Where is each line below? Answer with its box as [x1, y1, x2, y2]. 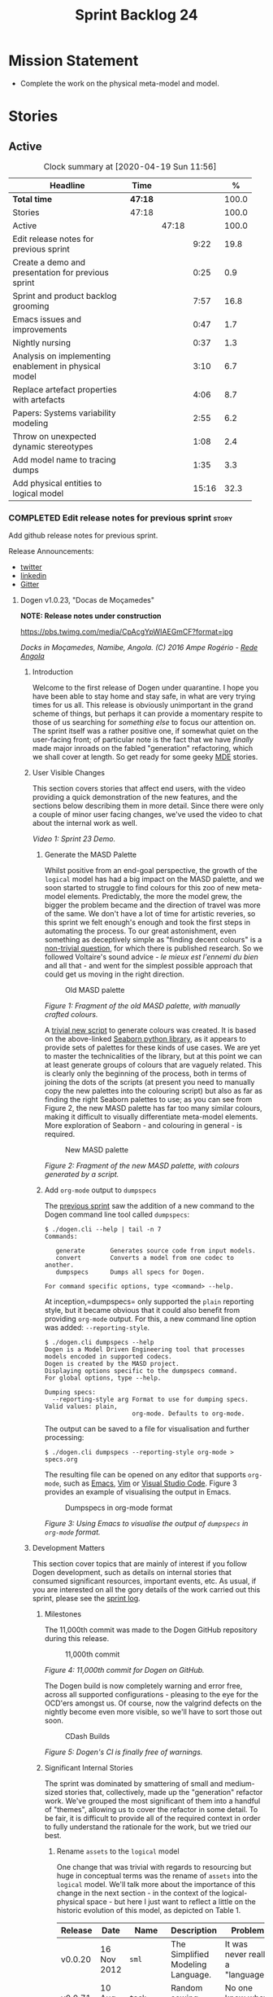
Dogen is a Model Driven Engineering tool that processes [44, 1345, 245, 1354]
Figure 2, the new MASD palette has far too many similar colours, [44, 1104, 262, 1113]
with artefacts [12, 393, 65, 405]
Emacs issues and [12, 314, 82, 325]
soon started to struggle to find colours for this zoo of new [44, 883, 240, 893]
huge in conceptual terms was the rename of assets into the [56, 1871, 258, 1881]
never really [224, 1949, 271, 1960]
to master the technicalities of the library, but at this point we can [44, 1051, 262, 1061]
